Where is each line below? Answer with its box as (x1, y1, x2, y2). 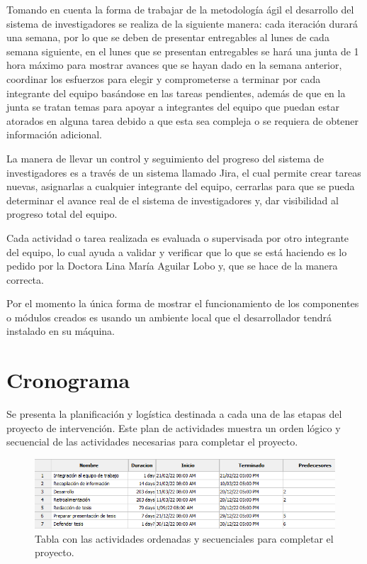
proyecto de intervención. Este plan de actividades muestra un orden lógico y (6, 420, 341, 435)
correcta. (6, 272, 44, 287)
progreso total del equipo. (6, 206, 118, 221)
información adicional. (6, 127, 103, 142)
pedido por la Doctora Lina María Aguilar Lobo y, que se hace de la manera (6, 258, 338, 273)
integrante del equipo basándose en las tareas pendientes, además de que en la (6, 85, 346, 100)
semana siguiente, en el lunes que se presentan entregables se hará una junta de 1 (6, 43, 359, 58)
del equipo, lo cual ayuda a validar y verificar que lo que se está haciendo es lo (6, 244, 347, 259)
